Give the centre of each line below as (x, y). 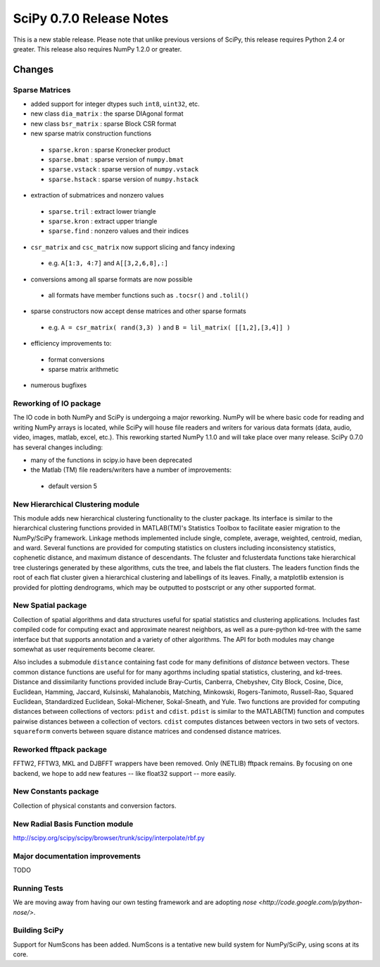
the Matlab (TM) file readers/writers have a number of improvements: (131, 470)
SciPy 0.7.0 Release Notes (91, 18)
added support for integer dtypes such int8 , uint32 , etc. (115, 104)
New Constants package (56, 791)
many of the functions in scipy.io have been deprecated (112, 460)
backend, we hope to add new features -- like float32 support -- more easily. (125, 773)
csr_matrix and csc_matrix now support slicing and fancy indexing (133, 247)
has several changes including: (58, 447)
